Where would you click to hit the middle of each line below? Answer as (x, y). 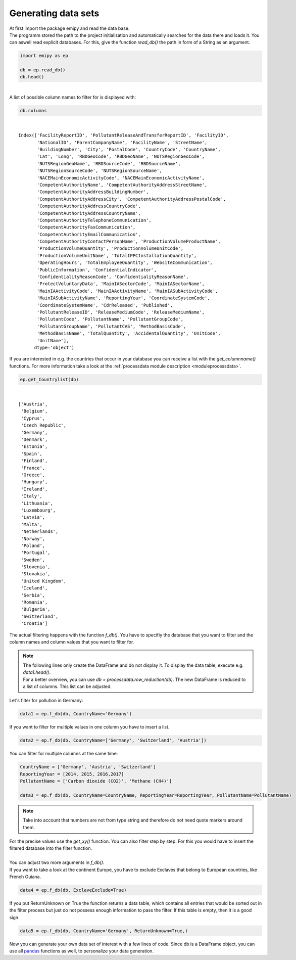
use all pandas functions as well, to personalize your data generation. (82, 951)
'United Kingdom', (44, 581)
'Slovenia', (36, 567)
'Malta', (32, 524)
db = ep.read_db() (43, 70)
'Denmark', (34, 440)
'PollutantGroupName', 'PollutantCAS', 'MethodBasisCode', (112, 326)
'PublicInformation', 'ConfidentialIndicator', (97, 270)
